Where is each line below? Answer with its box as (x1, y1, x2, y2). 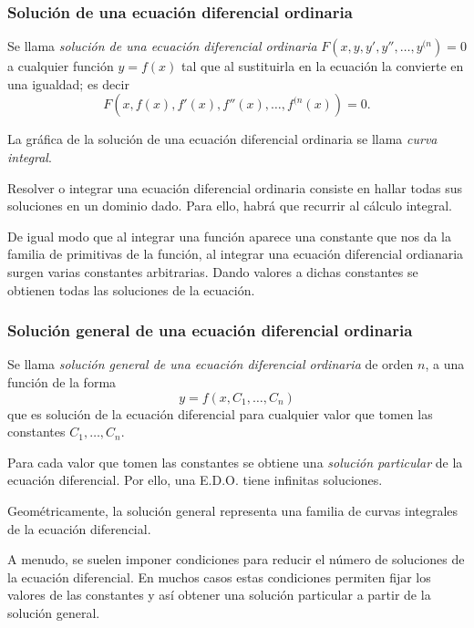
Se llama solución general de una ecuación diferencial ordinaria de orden (7, 355, 414, 374)
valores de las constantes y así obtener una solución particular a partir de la (7, 585, 431, 604)
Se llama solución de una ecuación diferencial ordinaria (7, 36, 317, 56)
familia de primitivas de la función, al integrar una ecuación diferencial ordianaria (7, 244, 464, 263)
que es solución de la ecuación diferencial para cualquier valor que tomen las (7, 404, 433, 423)
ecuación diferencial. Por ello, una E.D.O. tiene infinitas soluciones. (7, 470, 383, 489)
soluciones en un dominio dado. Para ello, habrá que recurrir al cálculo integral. (7, 196, 452, 215)
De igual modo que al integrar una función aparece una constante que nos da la (7, 226, 451, 245)
